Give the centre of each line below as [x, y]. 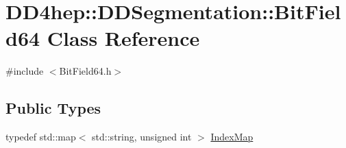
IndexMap [232, 137]
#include [25, 71]
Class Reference [123, 38]
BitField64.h [85, 71]
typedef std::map [41, 137]
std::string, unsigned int [142, 137]
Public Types [53, 108]
